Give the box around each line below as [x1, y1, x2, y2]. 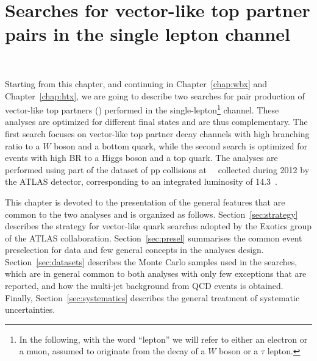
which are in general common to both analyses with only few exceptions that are [5, 267, 307, 280]
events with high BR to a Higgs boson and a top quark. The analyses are [5, 151, 278, 164]
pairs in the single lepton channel [5, 21, 290, 46]
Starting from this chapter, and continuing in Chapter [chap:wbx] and [5, 77, 268, 90]
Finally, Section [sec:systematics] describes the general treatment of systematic [5, 291, 300, 304]
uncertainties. [5, 303, 55, 316]
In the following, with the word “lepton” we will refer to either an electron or [19, 332, 308, 345]
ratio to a [5, 139, 40, 152]
